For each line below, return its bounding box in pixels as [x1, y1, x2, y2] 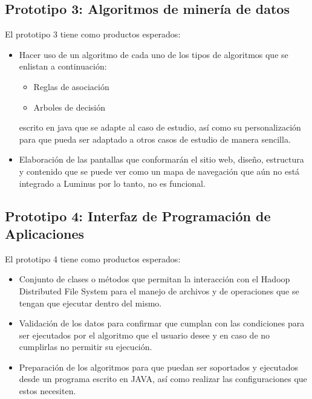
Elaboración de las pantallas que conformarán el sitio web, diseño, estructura [19, 153, 304, 166]
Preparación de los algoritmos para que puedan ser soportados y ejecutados [19, 360, 299, 373]
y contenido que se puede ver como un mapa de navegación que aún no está [19, 164, 300, 177]
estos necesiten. [19, 384, 76, 397]
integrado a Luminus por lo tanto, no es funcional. [19, 177, 206, 189]
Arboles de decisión [33, 100, 106, 113]
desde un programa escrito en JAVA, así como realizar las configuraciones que [19, 372, 307, 385]
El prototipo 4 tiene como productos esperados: [5, 252, 181, 265]
